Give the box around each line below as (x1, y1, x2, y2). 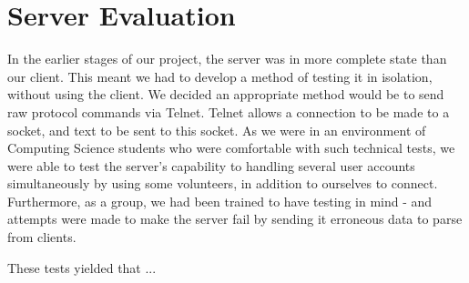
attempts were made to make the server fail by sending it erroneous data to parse (7, 209, 463, 228)
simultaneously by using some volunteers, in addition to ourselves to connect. (7, 174, 438, 193)
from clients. (7, 227, 76, 247)
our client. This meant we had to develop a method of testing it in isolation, (7, 66, 433, 86)
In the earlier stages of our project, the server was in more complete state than (7, 49, 447, 68)
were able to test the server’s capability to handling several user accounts (7, 156, 415, 175)
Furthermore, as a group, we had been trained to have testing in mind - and (7, 191, 433, 210)
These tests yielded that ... (7, 258, 157, 277)
